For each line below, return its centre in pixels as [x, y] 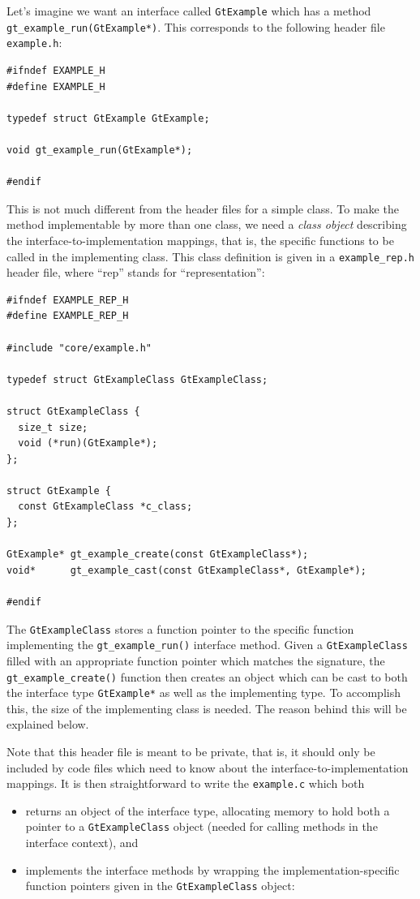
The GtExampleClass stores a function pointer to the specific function [180, 628]
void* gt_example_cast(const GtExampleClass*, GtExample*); [186, 570]
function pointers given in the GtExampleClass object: [160, 886]
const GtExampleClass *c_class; [105, 507]
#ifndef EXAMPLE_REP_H [68, 300]
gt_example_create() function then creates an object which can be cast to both [207, 676]
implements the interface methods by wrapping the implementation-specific [212, 869]
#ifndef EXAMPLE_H [56, 70]
